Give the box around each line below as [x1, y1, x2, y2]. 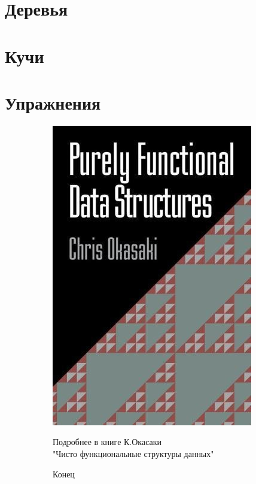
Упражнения [5, 90, 101, 114]
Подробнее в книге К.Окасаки [53, 435, 162, 448]
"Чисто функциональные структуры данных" [53, 447, 214, 460]
